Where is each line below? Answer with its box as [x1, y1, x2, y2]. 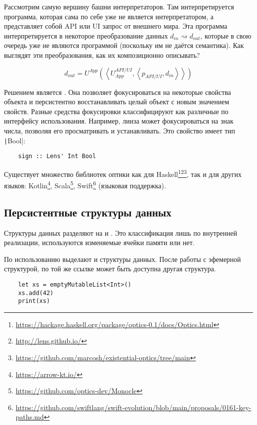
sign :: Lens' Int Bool [18, 153, 96, 160]
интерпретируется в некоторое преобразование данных [4, 30, 168, 41]
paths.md [15, 412, 44, 422]
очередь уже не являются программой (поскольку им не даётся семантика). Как [4, 40, 244, 50]
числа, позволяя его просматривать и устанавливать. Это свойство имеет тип [4, 125, 235, 135]
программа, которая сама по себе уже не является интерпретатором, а [4, 11, 214, 21]
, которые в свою [200, 30, 252, 41]
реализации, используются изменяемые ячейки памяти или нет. [4, 237, 195, 248]
